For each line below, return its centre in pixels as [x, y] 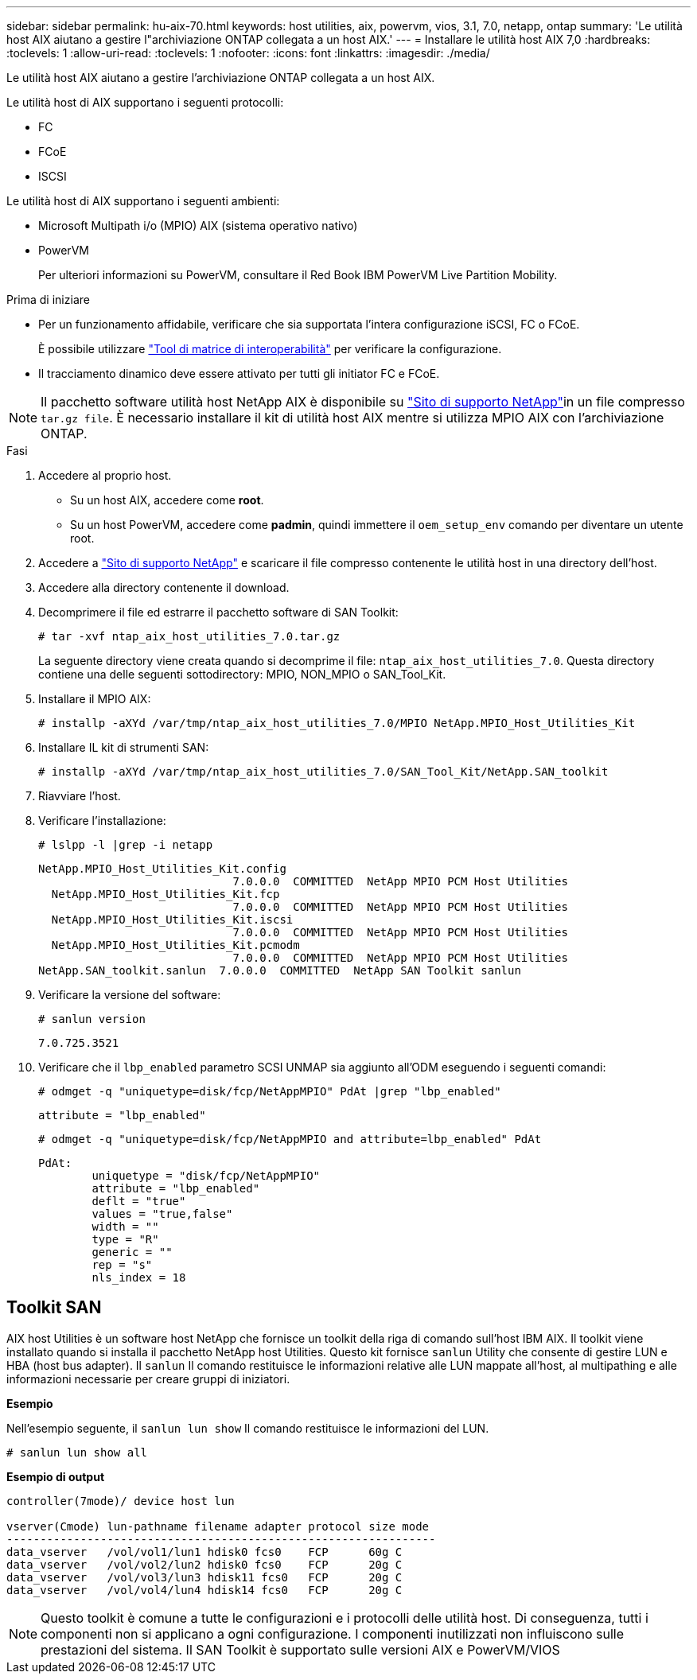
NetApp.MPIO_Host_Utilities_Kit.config [162, 869]
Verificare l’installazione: [102, 821]
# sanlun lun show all [77, 1452]
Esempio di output [56, 1476]
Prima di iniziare [48, 299]
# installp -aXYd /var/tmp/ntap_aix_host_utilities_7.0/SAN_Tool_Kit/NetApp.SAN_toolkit [323, 772]
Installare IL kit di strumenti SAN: [124, 747]
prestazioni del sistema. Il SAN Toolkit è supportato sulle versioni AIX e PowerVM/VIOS [300, 1649]
